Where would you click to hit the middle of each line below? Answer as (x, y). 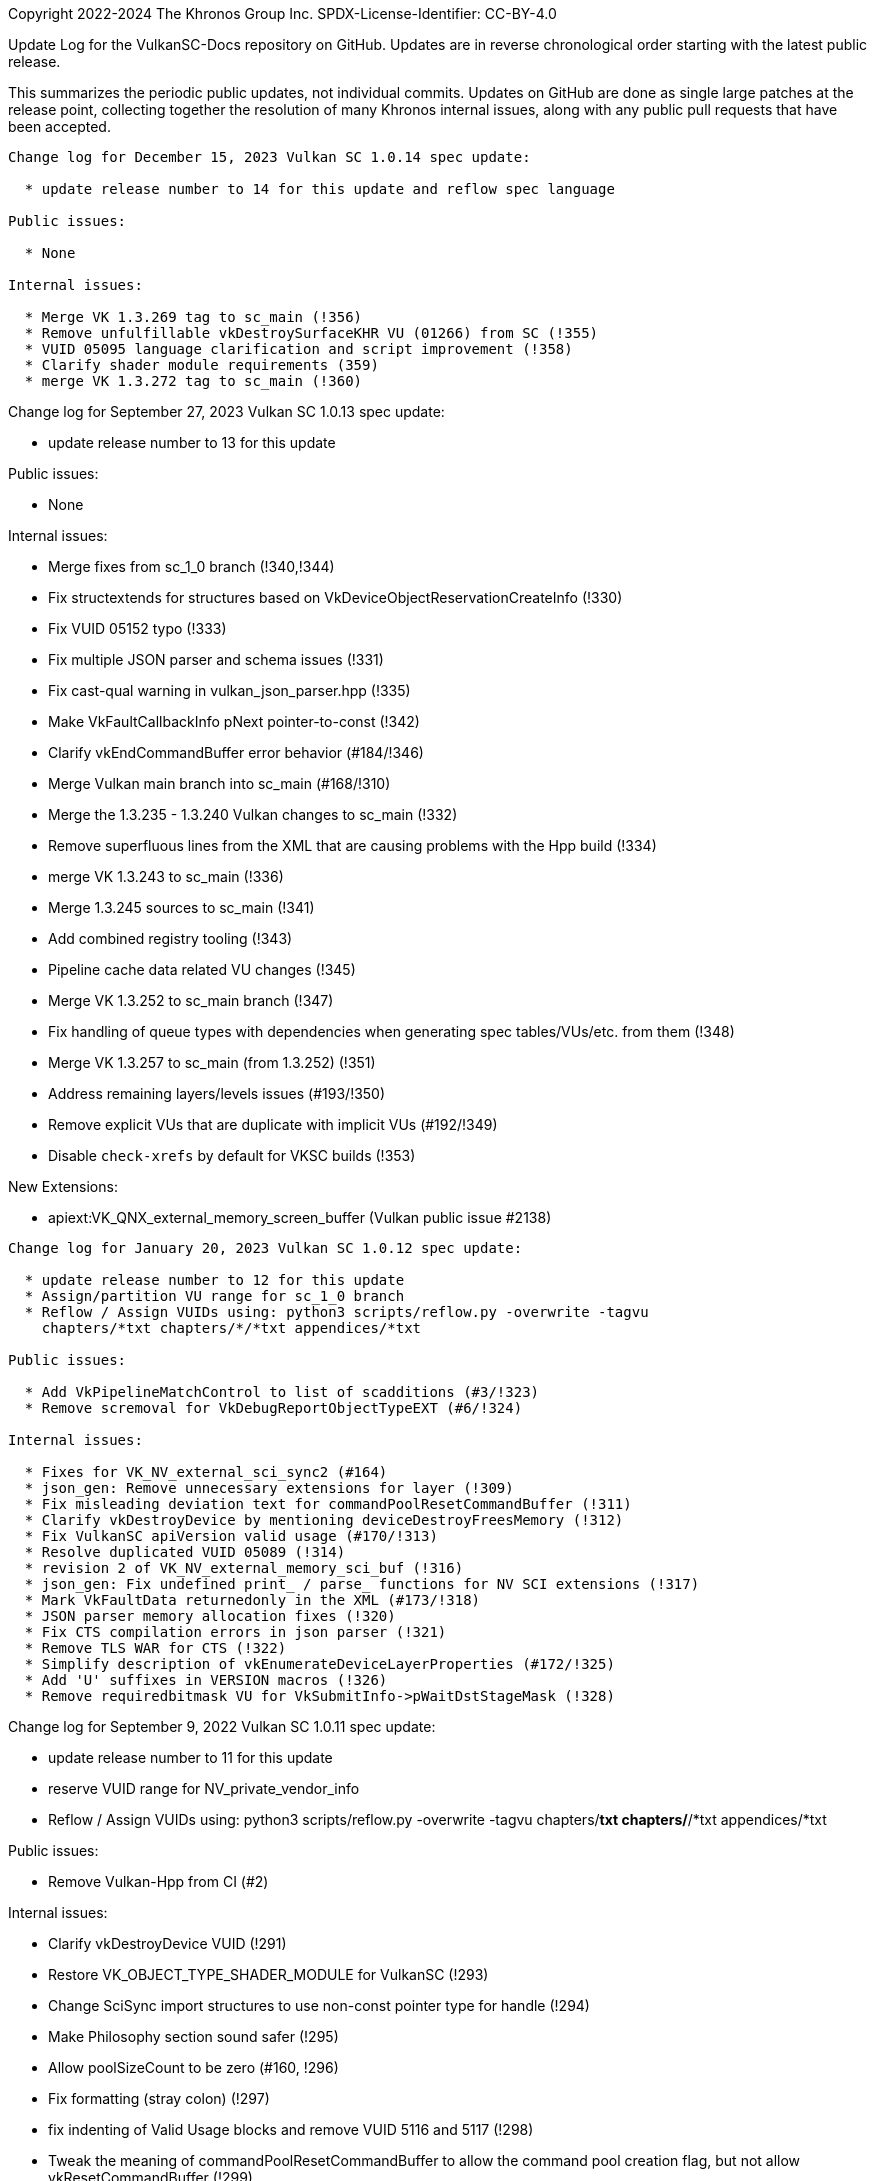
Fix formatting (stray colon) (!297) (159, 2098)
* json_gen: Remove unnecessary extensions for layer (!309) (269, 1488)
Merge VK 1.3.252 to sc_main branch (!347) (191, 1000)
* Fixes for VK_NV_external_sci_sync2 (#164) (206, 1472)
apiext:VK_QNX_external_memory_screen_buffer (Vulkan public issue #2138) (300, 1217)
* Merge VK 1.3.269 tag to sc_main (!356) (193, 317)
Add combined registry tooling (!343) (170, 938)
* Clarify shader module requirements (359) (201, 365)
